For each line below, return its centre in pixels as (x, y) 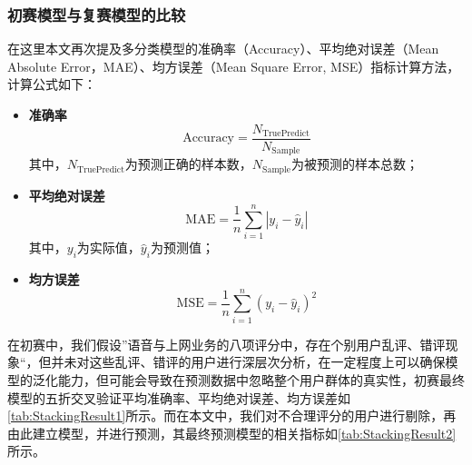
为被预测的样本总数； (354, 164)
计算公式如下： (52, 84)
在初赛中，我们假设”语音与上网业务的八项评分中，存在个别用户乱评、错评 (226, 344)
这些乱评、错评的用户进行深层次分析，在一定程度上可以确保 (267, 362)
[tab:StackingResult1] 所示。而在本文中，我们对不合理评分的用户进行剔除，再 (232, 416)
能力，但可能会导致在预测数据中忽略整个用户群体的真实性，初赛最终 (261, 379)
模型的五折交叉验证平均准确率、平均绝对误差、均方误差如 (179, 397)
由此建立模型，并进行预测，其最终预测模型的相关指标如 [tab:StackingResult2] (232, 433)
